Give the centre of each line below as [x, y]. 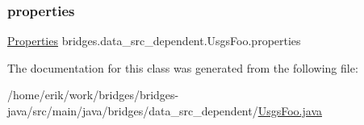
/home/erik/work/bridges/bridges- [93, 95]
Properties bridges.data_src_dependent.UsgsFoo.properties [154, 41]
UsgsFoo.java [290, 110]
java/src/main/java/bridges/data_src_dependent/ [133, 110]
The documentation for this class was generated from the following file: [183, 67]
